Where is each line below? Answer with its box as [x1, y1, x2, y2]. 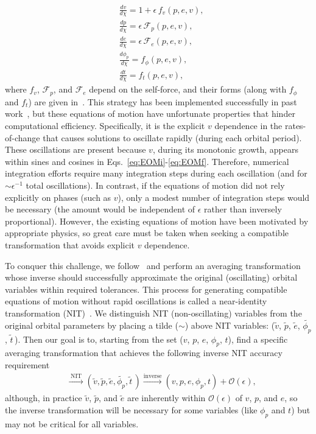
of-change [5, 131, 40, 144]
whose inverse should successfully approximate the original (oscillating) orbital [5, 271, 298, 284]
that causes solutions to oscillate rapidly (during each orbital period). [43, 131, 302, 144]
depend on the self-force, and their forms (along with [89, 83, 287, 96]
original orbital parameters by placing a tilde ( [5, 318, 178, 331]
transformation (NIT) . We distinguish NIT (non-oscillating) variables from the [5, 306, 302, 319]
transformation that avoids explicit [5, 239, 135, 251]
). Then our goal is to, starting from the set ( [14, 332, 183, 345]
